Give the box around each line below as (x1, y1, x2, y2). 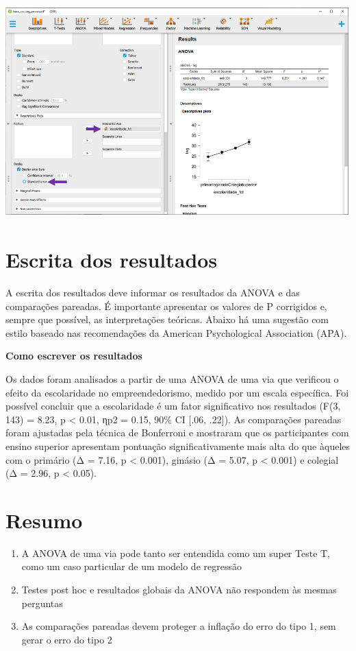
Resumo (5, 506, 83, 534)
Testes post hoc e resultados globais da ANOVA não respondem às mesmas (21, 582, 337, 597)
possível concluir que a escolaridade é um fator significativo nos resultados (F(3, (5, 399, 341, 413)
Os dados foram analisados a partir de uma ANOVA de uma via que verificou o (5, 371, 339, 386)
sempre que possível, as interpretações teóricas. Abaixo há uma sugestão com (5, 312, 329, 327)
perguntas (21, 595, 63, 610)
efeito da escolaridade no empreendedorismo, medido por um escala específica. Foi (5, 385, 349, 399)
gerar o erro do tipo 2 (21, 632, 112, 646)
